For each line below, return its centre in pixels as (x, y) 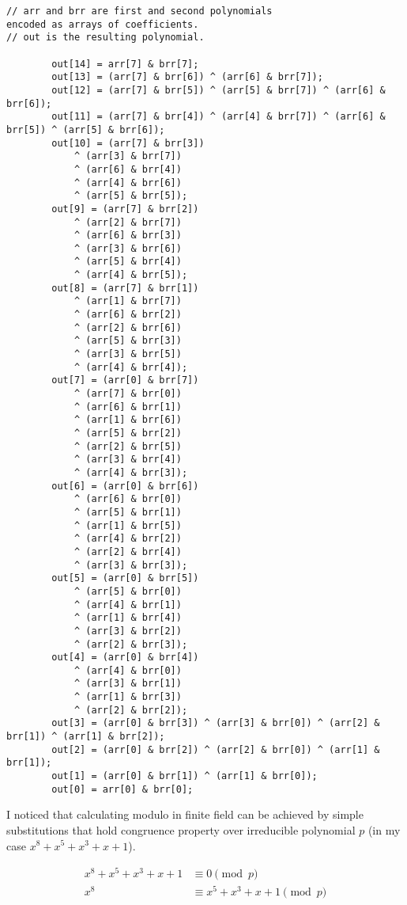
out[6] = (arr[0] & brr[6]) (125, 486)
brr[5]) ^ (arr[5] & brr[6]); (86, 129)
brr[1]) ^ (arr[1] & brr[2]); (86, 737)
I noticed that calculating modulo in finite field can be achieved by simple (185, 814)
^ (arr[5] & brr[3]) (128, 341)
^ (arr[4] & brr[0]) (128, 670)
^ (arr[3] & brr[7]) (128, 156)
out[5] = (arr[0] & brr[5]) (125, 578)
